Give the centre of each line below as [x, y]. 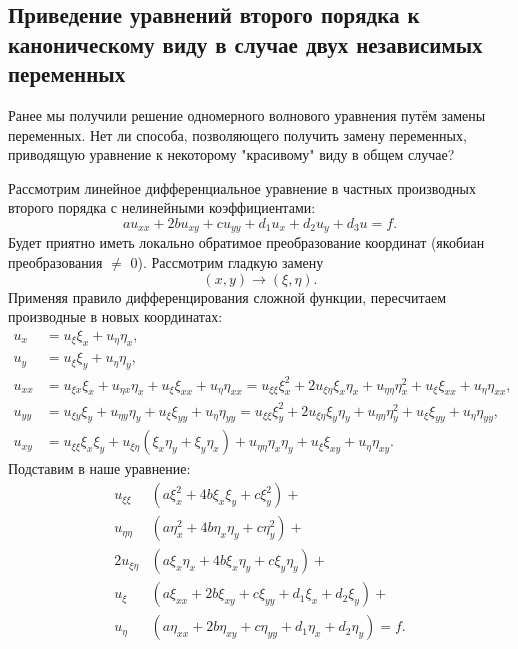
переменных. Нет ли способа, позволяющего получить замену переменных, [237, 134]
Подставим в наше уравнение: [99, 468]
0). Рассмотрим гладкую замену [227, 262]
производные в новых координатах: [115, 316]
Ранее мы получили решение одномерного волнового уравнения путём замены [247, 114]
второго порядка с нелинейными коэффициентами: [162, 207]
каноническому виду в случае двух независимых [245, 43]
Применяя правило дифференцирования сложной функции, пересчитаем [227, 296]
